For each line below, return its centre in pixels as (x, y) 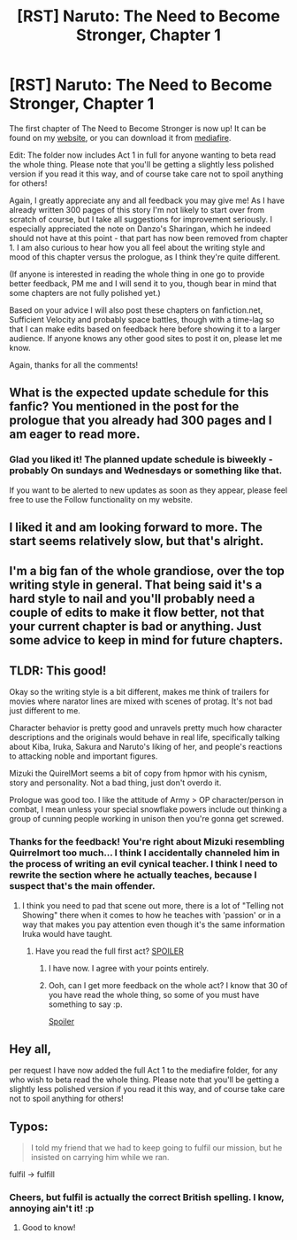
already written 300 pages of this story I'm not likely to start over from (137, 209)
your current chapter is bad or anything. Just (136, 627)
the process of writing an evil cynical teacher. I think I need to (144, 864)
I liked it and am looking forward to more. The (136, 528)
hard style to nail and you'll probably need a (132, 599)
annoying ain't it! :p (52, 1209)
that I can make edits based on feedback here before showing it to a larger (145, 329)
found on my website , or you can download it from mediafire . (120, 137)
